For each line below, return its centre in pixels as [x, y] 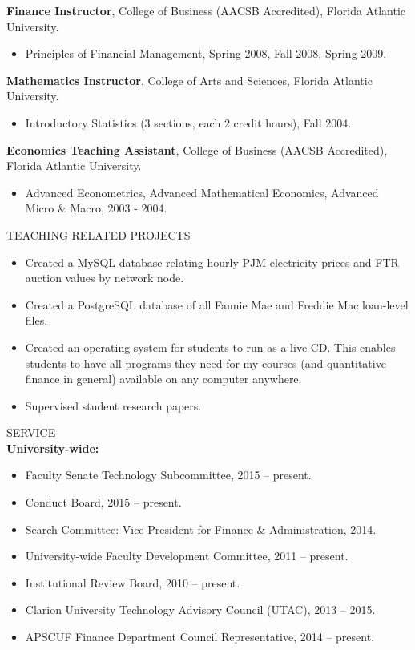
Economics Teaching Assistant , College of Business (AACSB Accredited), [197, 149]
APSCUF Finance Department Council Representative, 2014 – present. [200, 637]
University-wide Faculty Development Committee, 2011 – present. [187, 556]
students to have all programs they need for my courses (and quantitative [205, 363]
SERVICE [31, 432]
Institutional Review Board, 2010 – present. [133, 582]
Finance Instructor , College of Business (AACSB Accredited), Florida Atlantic [206, 10]
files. [36, 320]
